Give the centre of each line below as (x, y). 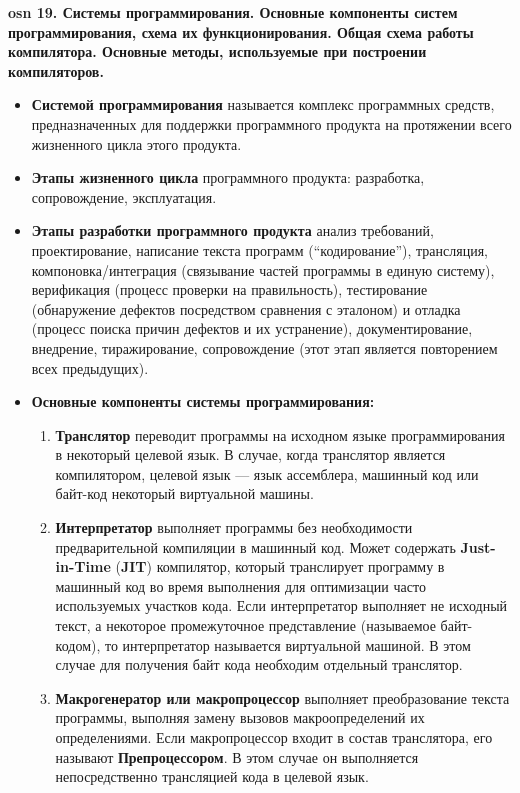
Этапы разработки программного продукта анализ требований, (232, 230)
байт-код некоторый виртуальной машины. (184, 493)
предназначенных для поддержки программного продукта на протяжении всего (271, 123)
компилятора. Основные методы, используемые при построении (217, 51)
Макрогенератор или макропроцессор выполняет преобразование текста (282, 697)
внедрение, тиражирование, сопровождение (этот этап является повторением (264, 347)
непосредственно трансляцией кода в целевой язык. (212, 776)
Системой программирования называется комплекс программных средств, (263, 104)
